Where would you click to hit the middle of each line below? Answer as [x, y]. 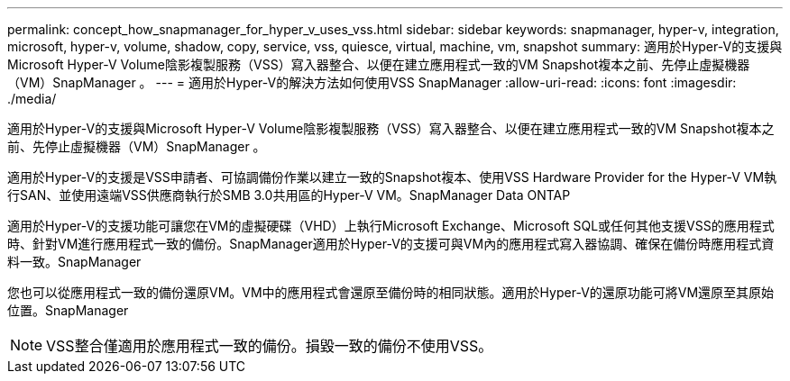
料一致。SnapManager [74, 262]
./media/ [32, 99]
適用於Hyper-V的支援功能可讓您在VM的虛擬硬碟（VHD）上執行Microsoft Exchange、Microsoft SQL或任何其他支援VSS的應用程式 [391, 226]
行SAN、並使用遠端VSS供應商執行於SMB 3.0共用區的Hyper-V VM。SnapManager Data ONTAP [289, 195]
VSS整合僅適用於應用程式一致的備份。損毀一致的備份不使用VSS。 [270, 346]
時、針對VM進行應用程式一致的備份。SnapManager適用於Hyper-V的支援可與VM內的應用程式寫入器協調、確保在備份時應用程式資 [391, 244]
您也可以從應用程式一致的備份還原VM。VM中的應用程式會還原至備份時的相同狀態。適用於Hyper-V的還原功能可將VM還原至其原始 [391, 292]
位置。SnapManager [68, 310]
